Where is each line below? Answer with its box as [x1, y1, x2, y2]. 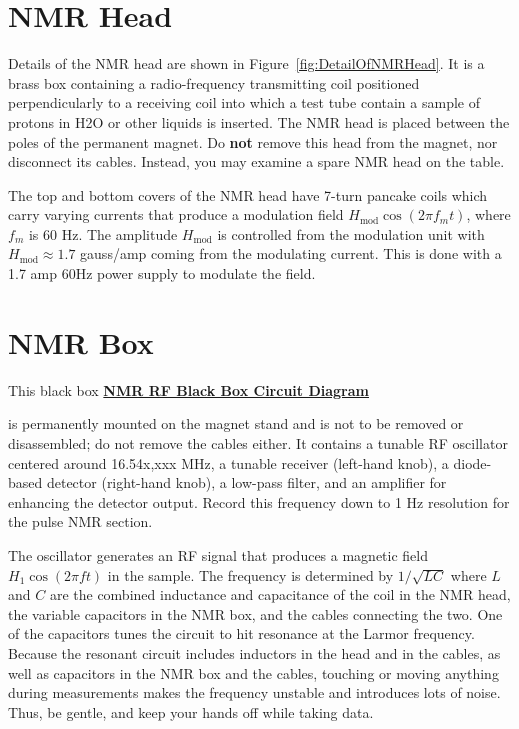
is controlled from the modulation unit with [217, 223, 485, 244]
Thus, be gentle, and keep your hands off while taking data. [8, 701, 374, 722]
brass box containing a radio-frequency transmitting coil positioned [8, 72, 420, 93]
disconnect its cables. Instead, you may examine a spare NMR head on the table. [8, 151, 505, 172]
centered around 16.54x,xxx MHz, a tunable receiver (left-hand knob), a [8, 452, 449, 473]
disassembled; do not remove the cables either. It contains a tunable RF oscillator [8, 432, 508, 453]
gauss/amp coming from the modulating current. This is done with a [80, 243, 502, 264]
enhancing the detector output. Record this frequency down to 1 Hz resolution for [8, 491, 510, 512]
